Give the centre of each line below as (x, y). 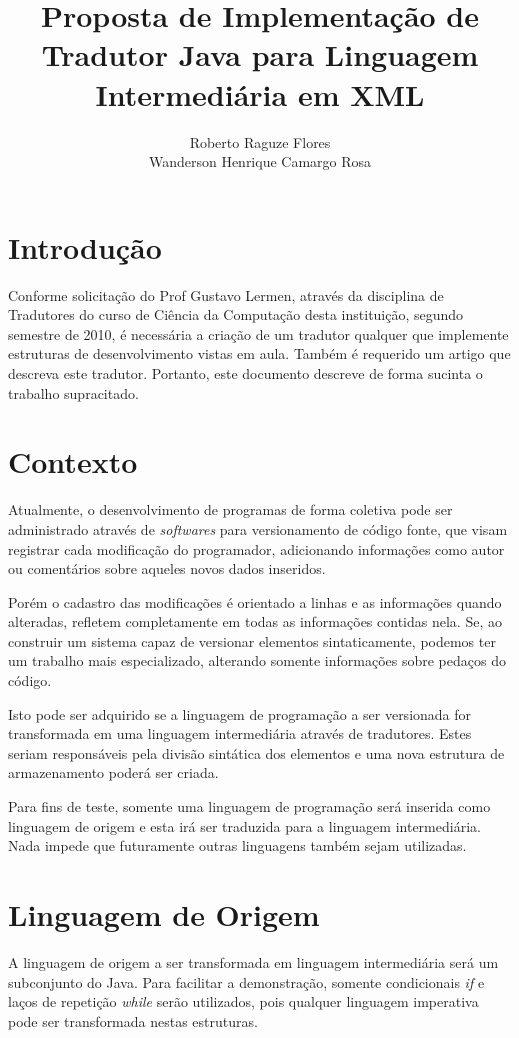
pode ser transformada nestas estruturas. (133, 1020)
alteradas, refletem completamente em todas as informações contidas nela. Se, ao (255, 621)
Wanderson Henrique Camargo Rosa (260, 161)
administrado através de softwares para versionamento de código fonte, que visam (258, 528)
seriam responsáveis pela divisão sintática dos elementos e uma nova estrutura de (256, 752)
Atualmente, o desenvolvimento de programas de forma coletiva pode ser (230, 509)
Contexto (73, 461)
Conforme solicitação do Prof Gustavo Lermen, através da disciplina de (226, 294)
